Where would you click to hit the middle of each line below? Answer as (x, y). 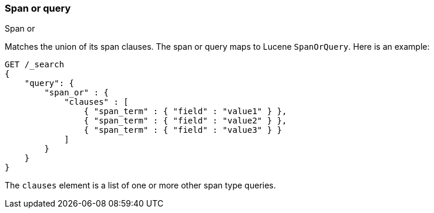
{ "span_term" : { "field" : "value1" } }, (185, 111)
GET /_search (35, 65)
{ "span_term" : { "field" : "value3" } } (183, 130)
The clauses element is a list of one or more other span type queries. (140, 185)
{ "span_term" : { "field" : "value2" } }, (185, 121)
